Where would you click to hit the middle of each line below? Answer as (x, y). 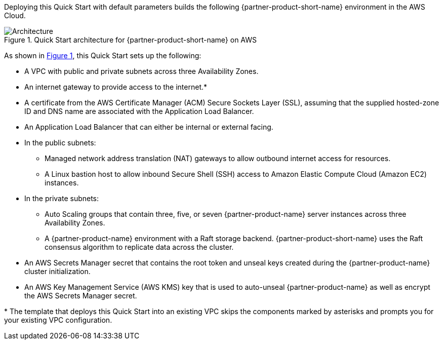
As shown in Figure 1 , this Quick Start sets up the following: (103, 55)
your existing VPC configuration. (58, 320)
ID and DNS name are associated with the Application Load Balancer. (139, 111)
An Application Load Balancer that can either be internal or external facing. (149, 127)
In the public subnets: (60, 143)
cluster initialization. (57, 271)
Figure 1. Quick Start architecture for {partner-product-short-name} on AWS (131, 40)
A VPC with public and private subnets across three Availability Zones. (142, 71)
